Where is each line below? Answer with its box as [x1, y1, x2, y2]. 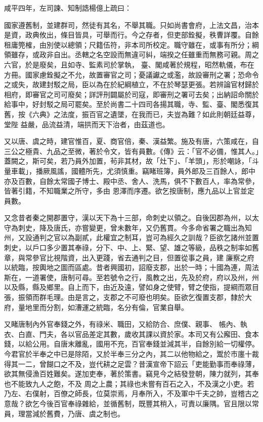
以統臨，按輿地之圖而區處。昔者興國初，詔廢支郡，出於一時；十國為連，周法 [4, 262, 259, 273]
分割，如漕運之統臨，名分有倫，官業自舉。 [46, 301, 188, 312]
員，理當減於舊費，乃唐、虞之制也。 [4, 408, 124, 418]
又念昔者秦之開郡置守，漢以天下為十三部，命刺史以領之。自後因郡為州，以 [4, 212, 252, 223]
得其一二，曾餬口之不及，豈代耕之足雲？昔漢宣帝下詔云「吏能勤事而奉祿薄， [4, 358, 259, 369]
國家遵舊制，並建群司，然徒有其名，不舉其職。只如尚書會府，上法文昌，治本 [4, 19, 259, 30]
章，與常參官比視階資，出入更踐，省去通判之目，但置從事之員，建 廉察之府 [4, 252, 254, 262]
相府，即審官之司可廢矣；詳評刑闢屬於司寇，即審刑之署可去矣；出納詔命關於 [4, 89, 259, 99]
